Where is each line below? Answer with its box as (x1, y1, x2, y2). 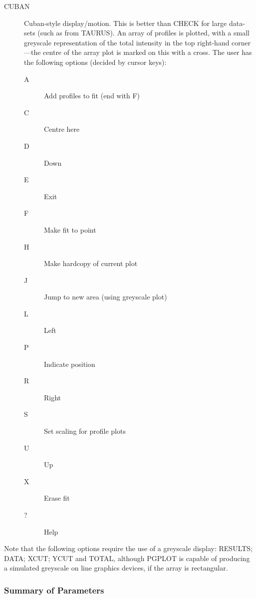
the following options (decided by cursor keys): (24, 56, 167, 67)
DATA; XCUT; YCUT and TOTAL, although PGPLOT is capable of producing (4, 553, 250, 563)
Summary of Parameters (4, 584, 104, 596)
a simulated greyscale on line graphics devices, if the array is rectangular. (4, 563, 228, 573)
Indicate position (44, 358, 95, 369)
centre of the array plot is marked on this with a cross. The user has (43, 47, 252, 57)
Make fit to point (44, 224, 96, 235)
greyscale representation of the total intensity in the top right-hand (24, 37, 230, 47)
